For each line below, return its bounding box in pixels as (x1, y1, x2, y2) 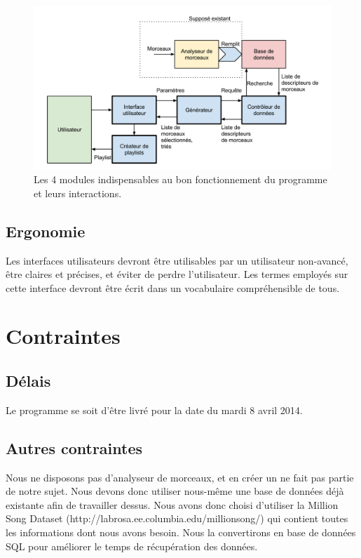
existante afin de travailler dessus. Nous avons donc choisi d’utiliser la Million (6, 497, 339, 512)
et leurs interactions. (34, 185, 122, 200)
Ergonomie (6, 220, 86, 241)
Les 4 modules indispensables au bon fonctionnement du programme (34, 172, 327, 187)
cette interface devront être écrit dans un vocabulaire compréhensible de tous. (6, 280, 340, 295)
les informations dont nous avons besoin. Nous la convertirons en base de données (6, 525, 356, 540)
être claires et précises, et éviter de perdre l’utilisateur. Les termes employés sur (6, 267, 348, 281)
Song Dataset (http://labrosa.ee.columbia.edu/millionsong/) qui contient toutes (6, 511, 348, 526)
